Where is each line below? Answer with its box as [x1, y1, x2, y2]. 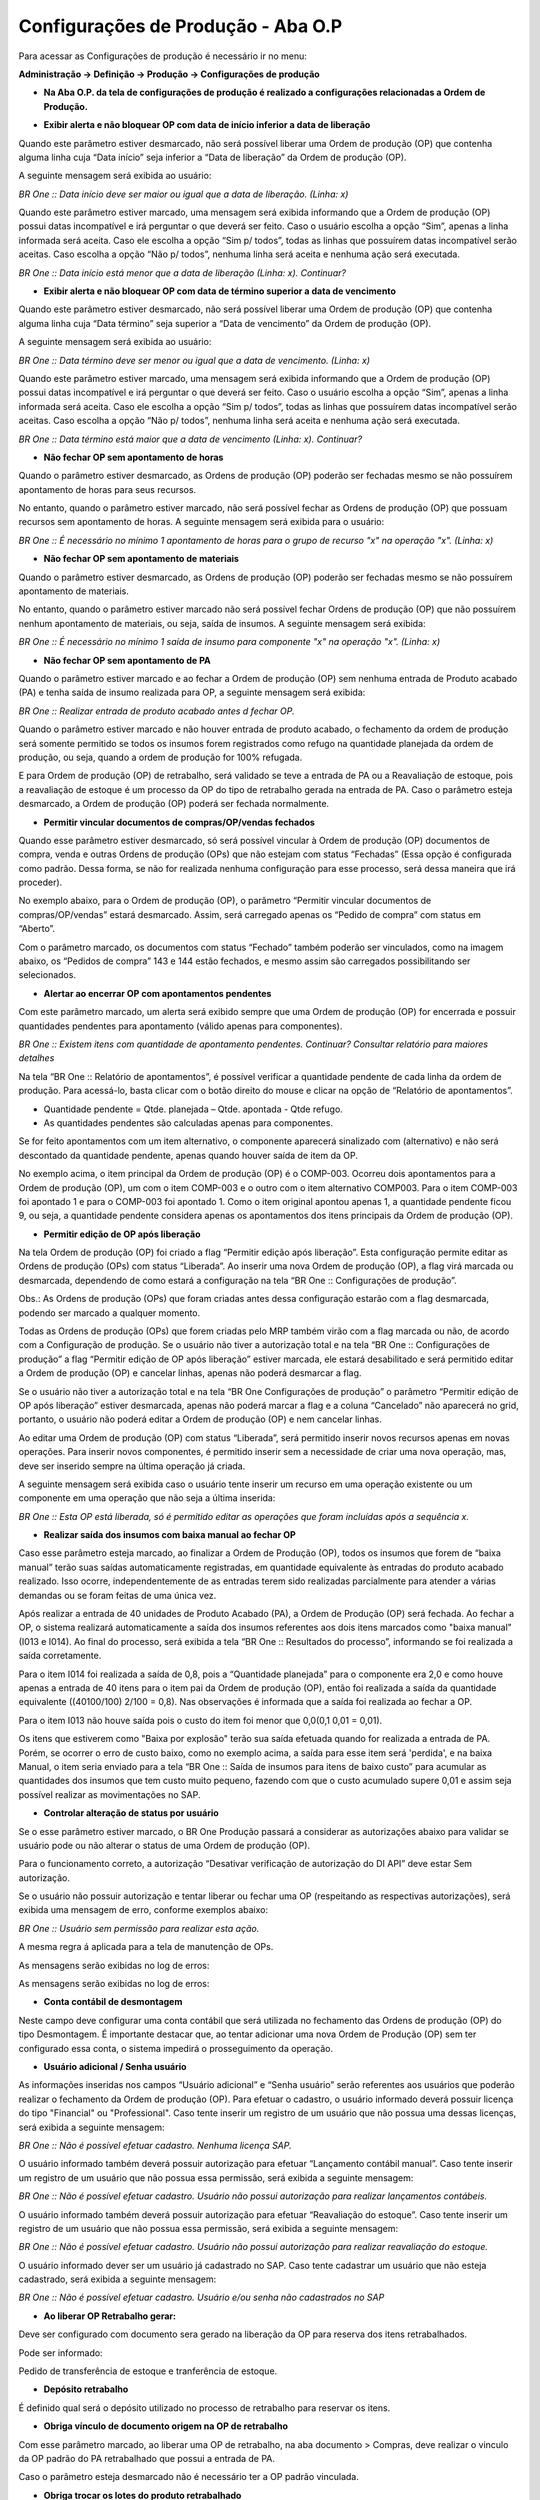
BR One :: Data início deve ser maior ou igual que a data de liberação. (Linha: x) [18, 188, 349, 200]
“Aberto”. [18, 923, 56, 935]
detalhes [18, 1052, 55, 1064]
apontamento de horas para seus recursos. [18, 483, 197, 495]
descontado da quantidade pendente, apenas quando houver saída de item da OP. [18, 1149, 359, 1161]
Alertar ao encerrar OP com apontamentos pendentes [43, 987, 272, 999]
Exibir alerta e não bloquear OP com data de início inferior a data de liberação [43, 119, 371, 131]
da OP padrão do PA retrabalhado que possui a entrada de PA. [18, 2452, 275, 2464]
